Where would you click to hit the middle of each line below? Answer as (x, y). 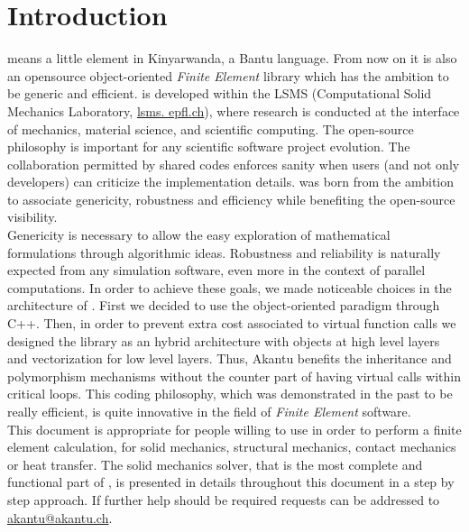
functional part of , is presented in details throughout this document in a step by (231, 482)
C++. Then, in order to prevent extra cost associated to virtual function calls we (232, 323)
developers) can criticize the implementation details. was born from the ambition (231, 182)
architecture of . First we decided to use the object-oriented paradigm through (224, 305)
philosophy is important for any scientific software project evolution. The (209, 147)
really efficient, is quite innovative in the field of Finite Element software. (209, 411)
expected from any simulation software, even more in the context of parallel (216, 270)
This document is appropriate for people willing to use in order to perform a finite (234, 429)
